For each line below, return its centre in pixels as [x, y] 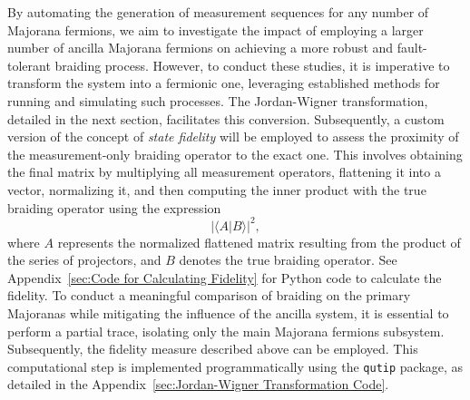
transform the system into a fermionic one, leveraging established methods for [224, 83]
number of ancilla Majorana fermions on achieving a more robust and [201, 48]
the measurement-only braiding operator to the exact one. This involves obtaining [235, 154]
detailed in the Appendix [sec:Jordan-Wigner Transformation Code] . [198, 384]
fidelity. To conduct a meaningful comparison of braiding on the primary [209, 295]
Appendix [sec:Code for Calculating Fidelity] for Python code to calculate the [225, 277]
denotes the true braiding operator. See [288, 260]
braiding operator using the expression [114, 207]
